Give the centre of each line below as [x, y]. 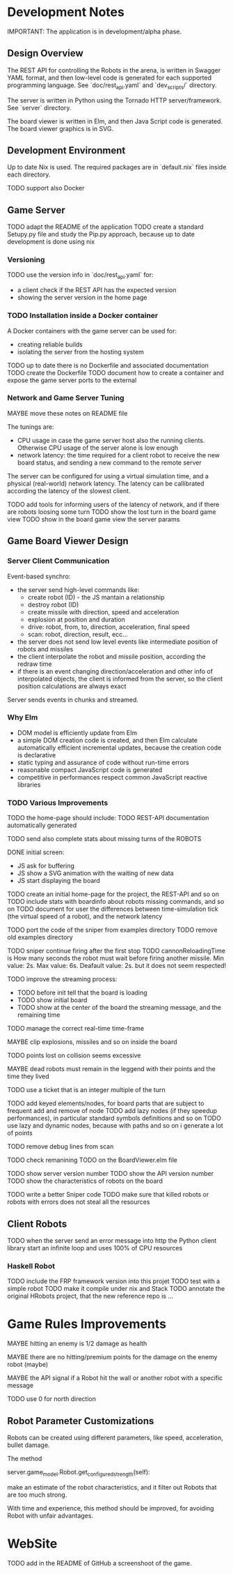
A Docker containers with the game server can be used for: [92, 331]
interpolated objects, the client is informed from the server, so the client [120, 679]
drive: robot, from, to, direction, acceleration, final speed [109, 627]
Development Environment [66, 150]
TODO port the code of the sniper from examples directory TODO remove [112, 930]
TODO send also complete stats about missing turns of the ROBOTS [104, 839]
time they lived [28, 1076]
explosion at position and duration [76, 619]
